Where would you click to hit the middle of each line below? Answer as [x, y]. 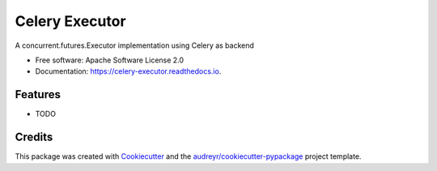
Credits [34, 137]
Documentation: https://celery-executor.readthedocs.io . [128, 71]
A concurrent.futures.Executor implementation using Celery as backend [135, 45]
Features [38, 94]
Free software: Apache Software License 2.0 [110, 60]
